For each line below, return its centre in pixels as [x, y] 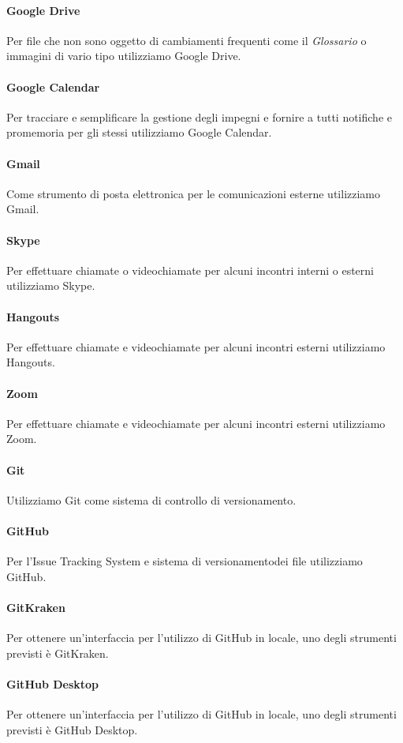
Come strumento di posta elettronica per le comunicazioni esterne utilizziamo [194, 193]
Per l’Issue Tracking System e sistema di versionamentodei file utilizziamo [185, 561]
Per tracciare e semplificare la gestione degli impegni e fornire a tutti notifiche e [199, 116]
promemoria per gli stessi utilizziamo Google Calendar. [139, 132]
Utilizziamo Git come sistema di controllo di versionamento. [151, 499]
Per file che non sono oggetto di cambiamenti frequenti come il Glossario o [187, 40]
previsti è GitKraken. [58, 653]
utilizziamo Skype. [51, 285]
